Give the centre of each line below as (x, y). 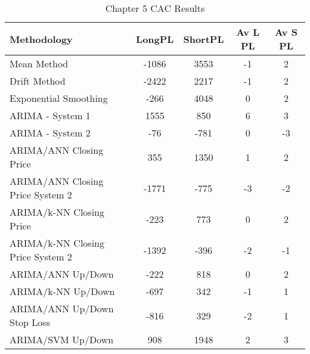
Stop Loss (30, 322)
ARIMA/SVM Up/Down (62, 339)
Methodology (41, 39)
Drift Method (38, 81)
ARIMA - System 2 (50, 133)
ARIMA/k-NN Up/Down (62, 291)
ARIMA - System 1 (50, 115)
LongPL (155, 39)
